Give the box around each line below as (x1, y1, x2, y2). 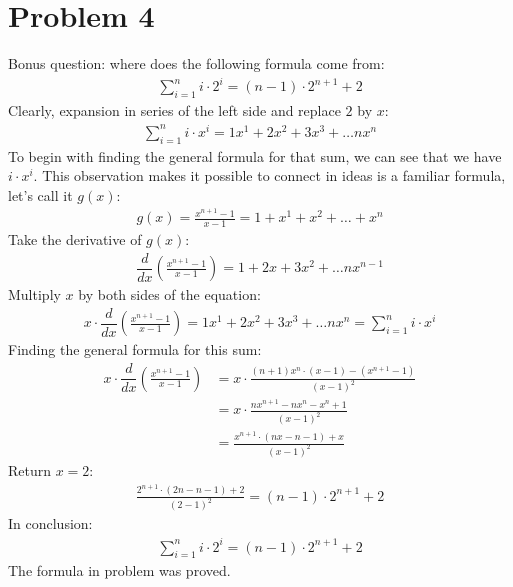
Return (8, 460, 52, 480)
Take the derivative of (8, 229, 142, 250)
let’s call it (8, 184, 73, 205)
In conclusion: (8, 513, 93, 534)
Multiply (8, 284, 61, 305)
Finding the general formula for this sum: (8, 339, 262, 360)
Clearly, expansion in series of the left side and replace (8, 100, 341, 121)
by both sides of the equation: (78, 284, 261, 305)
